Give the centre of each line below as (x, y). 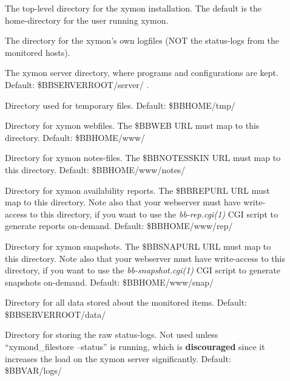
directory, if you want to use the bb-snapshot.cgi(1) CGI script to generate (143, 270)
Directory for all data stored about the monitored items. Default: (126, 302)
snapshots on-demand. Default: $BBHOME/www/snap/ (110, 282)
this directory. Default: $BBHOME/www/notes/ (95, 169)
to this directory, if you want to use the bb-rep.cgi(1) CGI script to (154, 214)
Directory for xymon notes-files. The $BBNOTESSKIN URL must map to (143, 158)
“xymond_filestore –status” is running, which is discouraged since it (135, 347)
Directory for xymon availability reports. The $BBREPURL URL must (137, 190)
